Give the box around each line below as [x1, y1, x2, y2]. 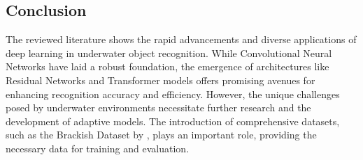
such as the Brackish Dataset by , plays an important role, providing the [6, 127, 317, 142]
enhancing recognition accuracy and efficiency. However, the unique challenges [6, 86, 340, 101]
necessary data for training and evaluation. [6, 141, 190, 155]
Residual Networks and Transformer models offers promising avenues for [6, 72, 315, 87]
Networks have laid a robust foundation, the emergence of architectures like [6, 59, 329, 74]
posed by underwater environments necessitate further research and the [6, 100, 311, 115]
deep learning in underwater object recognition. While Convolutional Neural [6, 45, 332, 60]
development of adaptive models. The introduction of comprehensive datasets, [6, 113, 340, 128]
